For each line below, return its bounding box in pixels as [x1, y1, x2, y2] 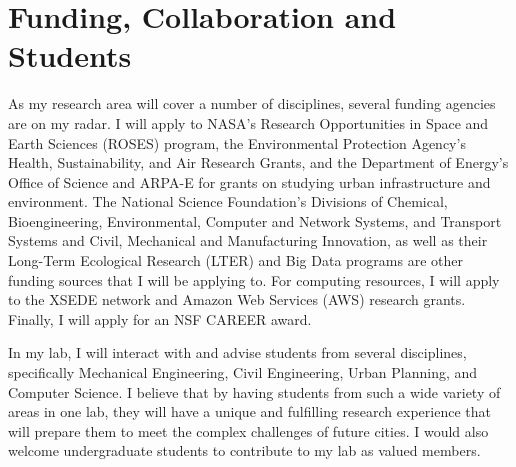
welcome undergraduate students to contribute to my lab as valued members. [8, 440, 481, 461]
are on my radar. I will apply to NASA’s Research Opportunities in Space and [8, 112, 489, 133]
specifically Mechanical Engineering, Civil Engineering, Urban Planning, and [8, 362, 478, 383]
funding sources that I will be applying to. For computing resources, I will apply [8, 269, 500, 290]
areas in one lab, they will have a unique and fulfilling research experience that [8, 401, 491, 422]
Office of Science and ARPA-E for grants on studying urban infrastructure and [8, 171, 491, 192]
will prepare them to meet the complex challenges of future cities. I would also [8, 420, 489, 441]
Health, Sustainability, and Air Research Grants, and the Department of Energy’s [8, 152, 509, 173]
